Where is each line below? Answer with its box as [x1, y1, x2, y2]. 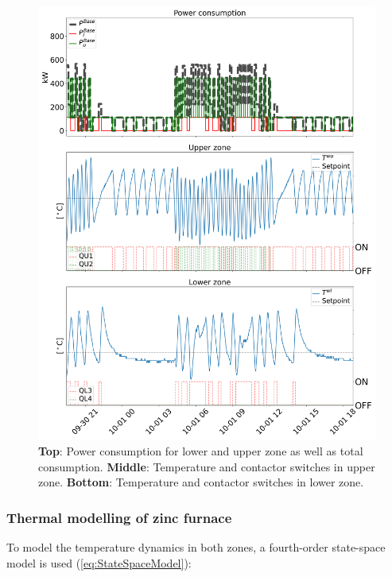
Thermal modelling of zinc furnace [6, 507, 232, 527]
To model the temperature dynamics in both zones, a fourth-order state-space [6, 539, 386, 556]
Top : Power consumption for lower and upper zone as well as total [38, 443, 363, 459]
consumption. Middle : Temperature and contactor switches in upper [38, 458, 375, 474]
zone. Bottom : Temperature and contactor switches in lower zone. [38, 474, 364, 490]
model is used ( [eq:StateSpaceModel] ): [6, 554, 192, 571]
